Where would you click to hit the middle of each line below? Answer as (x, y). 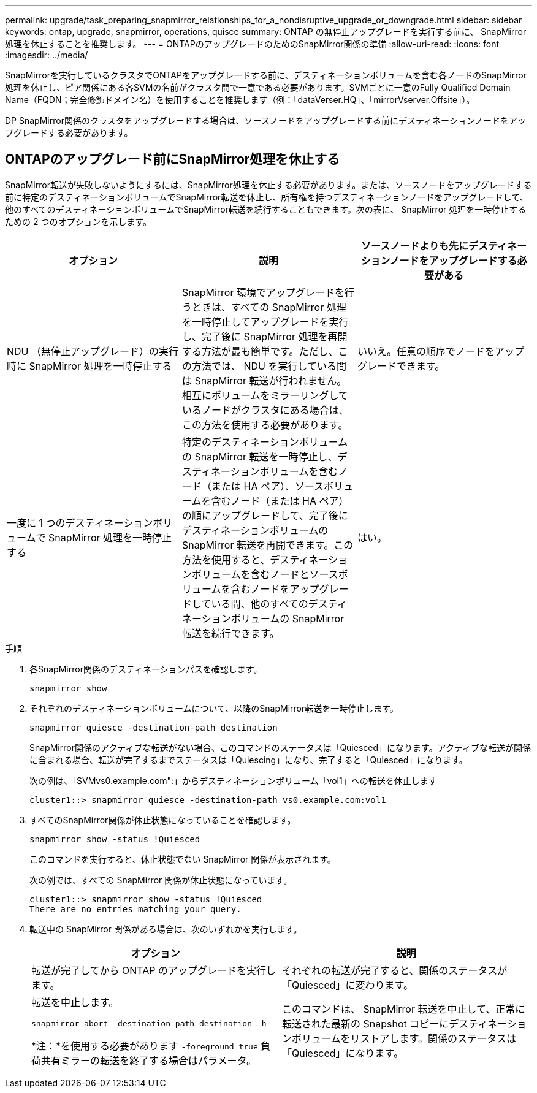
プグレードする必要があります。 (69, 133)
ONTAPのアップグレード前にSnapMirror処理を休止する (173, 159)
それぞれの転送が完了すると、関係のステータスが (395, 970)
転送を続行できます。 (230, 633)
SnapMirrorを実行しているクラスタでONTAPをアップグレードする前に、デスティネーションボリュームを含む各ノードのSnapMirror (266, 75)
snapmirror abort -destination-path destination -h (149, 1023)
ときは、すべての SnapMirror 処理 (269, 307)
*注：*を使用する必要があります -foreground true (145, 1045)
